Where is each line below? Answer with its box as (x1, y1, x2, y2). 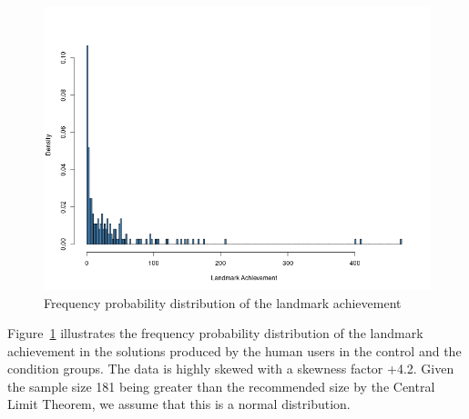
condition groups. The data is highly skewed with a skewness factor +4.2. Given (7, 359, 454, 378)
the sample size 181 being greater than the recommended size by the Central (7, 376, 435, 395)
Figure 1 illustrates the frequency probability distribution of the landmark (7, 324, 423, 343)
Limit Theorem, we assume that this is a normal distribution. (7, 394, 351, 414)
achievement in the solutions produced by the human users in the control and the (7, 341, 462, 360)
